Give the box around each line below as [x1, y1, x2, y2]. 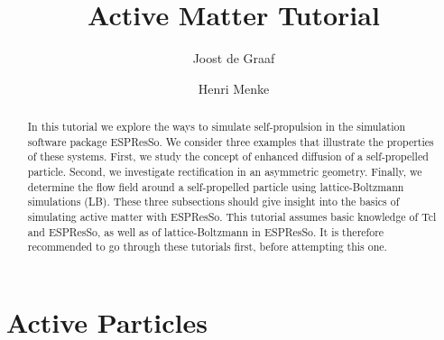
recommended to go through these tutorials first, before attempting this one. [27, 239, 387, 254]
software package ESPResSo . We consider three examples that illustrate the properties [27, 133, 434, 149]
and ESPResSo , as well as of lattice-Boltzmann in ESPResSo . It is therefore [27, 224, 384, 239]
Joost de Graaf [192, 49, 275, 68]
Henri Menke [198, 78, 270, 97]
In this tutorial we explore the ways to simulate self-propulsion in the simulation [27, 119, 406, 134]
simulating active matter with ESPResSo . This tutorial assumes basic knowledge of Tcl [27, 209, 437, 225]
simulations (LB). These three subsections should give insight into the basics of [27, 194, 400, 209]
